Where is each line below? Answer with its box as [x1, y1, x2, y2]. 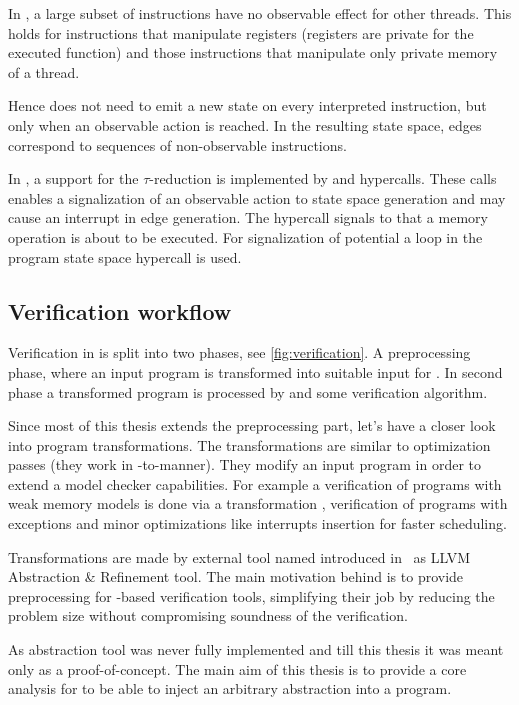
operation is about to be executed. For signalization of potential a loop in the [8, 226, 483, 247]
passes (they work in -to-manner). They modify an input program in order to [8, 454, 481, 475]
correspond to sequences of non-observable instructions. [8, 134, 347, 155]
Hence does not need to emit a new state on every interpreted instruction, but [8, 95, 487, 116]
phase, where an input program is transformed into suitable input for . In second [8, 361, 503, 382]
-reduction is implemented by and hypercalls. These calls [149, 168, 497, 189]
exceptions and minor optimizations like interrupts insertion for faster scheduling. [8, 513, 507, 534]
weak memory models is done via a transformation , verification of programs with [8, 493, 508, 514]
